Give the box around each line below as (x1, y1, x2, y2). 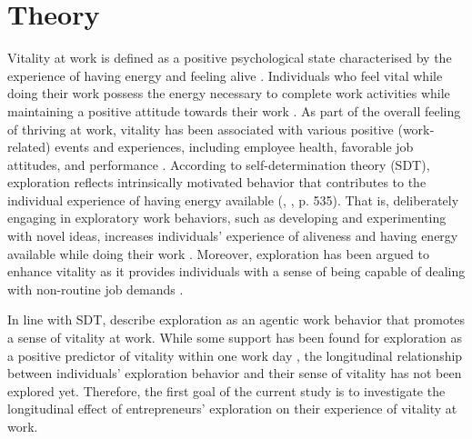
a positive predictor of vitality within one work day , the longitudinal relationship (7, 345, 463, 364)
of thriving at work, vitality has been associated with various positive (7, 119, 394, 138)
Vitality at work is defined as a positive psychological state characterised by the (7, 48, 452, 67)
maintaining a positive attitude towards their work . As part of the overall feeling (7, 101, 461, 120)
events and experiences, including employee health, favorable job (55, 137, 414, 156)
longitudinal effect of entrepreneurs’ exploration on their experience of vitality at (7, 399, 457, 418)
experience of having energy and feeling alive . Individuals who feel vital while (7, 65, 443, 85)
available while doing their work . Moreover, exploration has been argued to (7, 244, 429, 263)
